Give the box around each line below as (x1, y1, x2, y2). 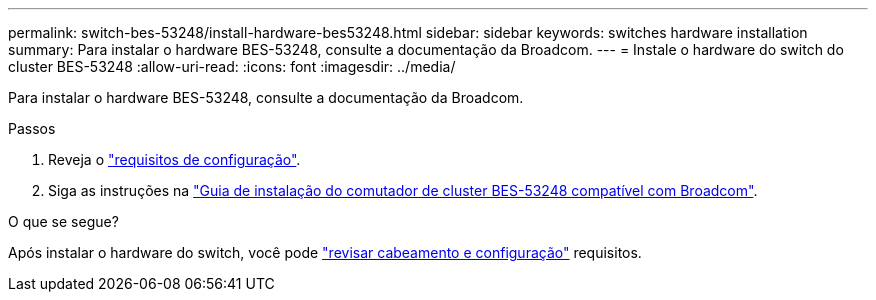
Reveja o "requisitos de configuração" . (48, 151, 301, 168)
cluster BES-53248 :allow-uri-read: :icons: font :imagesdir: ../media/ (8, 58, 456, 75)
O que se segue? (8, 213, 119, 230)
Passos (8, 120, 56, 137)
